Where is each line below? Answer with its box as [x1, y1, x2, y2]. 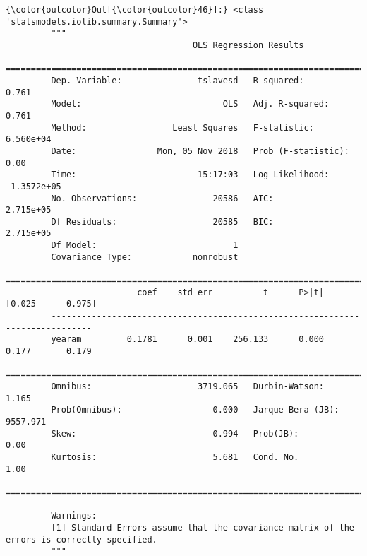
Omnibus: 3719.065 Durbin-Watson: [51, 381, 325, 391]
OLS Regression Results [192, 40, 304, 50]
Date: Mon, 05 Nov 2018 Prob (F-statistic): [51, 146, 349, 156]
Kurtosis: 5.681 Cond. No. [51, 451, 299, 462]
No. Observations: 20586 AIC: [51, 193, 274, 203]
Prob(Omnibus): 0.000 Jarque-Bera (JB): [51, 405, 339, 415]
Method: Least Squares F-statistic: [51, 122, 314, 133]
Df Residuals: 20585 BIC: [51, 216, 274, 227]
